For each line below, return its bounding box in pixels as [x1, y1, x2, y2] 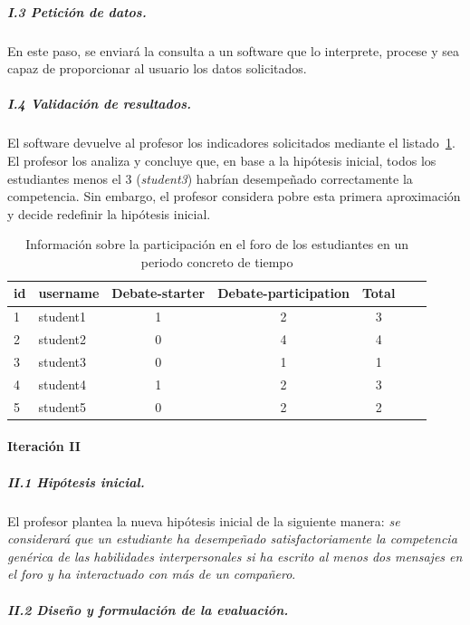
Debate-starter [111, 284, 206, 303]
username [38, 284, 100, 303]
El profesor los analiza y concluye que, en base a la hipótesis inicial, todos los [7, 150, 436, 169]
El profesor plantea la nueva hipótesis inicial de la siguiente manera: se [7, 511, 400, 530]
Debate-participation [217, 284, 350, 303]
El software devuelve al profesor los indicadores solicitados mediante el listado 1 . [7, 133, 456, 152]
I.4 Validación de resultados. [7, 94, 191, 113]
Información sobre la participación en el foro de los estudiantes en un [25, 235, 409, 254]
